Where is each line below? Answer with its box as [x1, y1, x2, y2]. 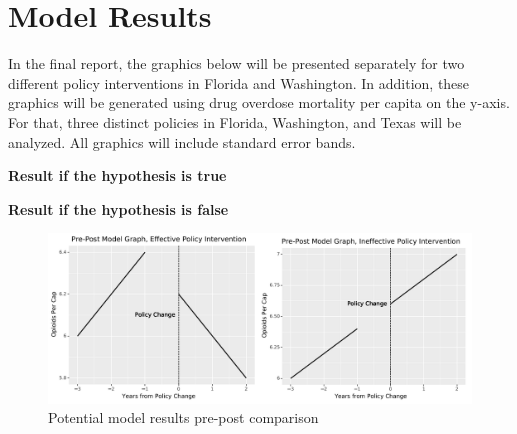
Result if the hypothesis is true [8, 165, 227, 186]
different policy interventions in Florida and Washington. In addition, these [8, 72, 470, 93]
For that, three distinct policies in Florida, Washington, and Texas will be [8, 111, 462, 132]
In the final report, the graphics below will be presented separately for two [8, 53, 465, 74]
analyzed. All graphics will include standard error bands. [8, 131, 356, 152]
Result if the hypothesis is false [8, 198, 229, 219]
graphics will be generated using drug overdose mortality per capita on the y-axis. [8, 92, 510, 113]
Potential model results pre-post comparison [48, 407, 319, 428]
